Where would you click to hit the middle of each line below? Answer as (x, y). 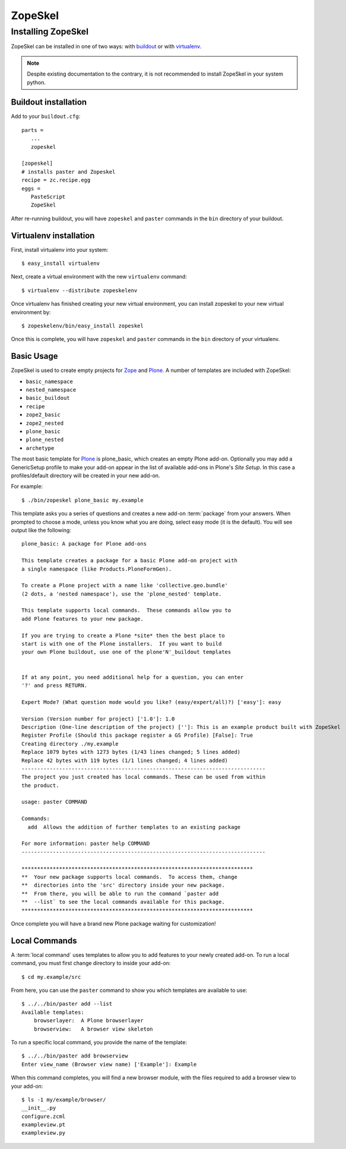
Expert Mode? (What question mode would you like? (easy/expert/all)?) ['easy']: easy (151, 702)
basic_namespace (50, 381)
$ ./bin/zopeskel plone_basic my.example (82, 500)
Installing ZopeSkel (50, 32)
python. (36, 82)
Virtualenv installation (53, 235)
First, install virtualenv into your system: (60, 249)
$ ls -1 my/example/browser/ (64, 1100)
